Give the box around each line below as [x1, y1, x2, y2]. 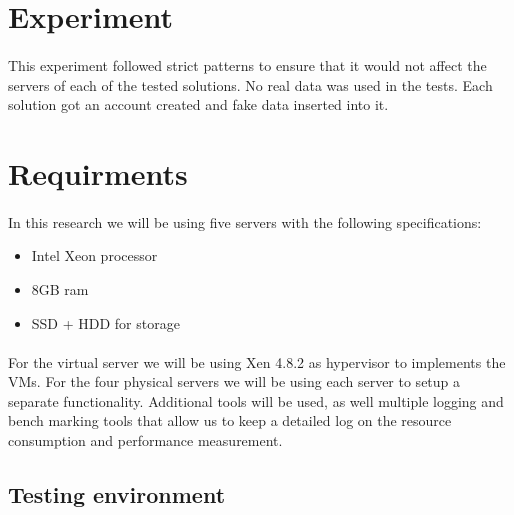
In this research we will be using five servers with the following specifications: [8, 211, 482, 232]
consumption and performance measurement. [8, 430, 283, 451]
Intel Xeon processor [31, 245, 158, 266]
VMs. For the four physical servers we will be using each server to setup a [8, 371, 461, 392]
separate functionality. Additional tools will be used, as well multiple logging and [8, 390, 504, 411]
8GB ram [31, 278, 89, 299]
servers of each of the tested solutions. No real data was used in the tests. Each [8, 74, 493, 95]
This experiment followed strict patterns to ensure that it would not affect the [8, 54, 487, 75]
